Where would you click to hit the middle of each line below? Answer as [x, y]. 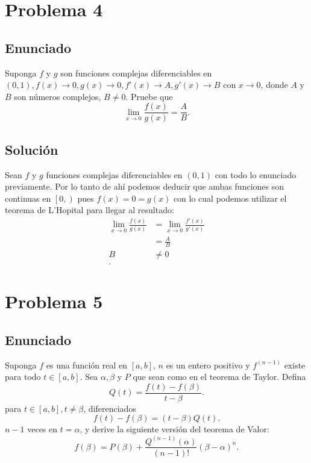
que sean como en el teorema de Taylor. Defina [219, 377]
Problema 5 [54, 301]
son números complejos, [58, 96]
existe [295, 365]
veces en [42, 429]
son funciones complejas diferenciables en [136, 73]
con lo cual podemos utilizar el [230, 198]
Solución [32, 149]
